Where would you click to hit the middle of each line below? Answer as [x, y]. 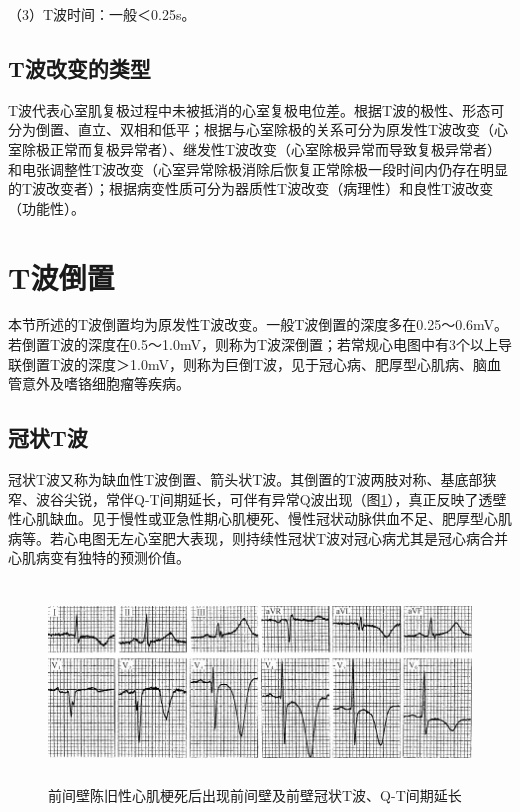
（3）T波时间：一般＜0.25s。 [102, 14]
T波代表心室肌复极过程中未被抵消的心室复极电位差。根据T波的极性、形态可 [256, 109]
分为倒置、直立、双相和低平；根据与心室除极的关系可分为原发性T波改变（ [251, 129]
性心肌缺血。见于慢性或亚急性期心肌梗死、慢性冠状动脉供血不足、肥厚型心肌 [260, 518]
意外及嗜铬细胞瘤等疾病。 [105, 383]
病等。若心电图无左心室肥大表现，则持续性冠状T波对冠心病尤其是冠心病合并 [258, 537]
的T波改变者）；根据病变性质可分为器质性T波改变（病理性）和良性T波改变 [251, 188]
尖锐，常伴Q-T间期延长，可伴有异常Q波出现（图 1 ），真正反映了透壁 [285, 498]
